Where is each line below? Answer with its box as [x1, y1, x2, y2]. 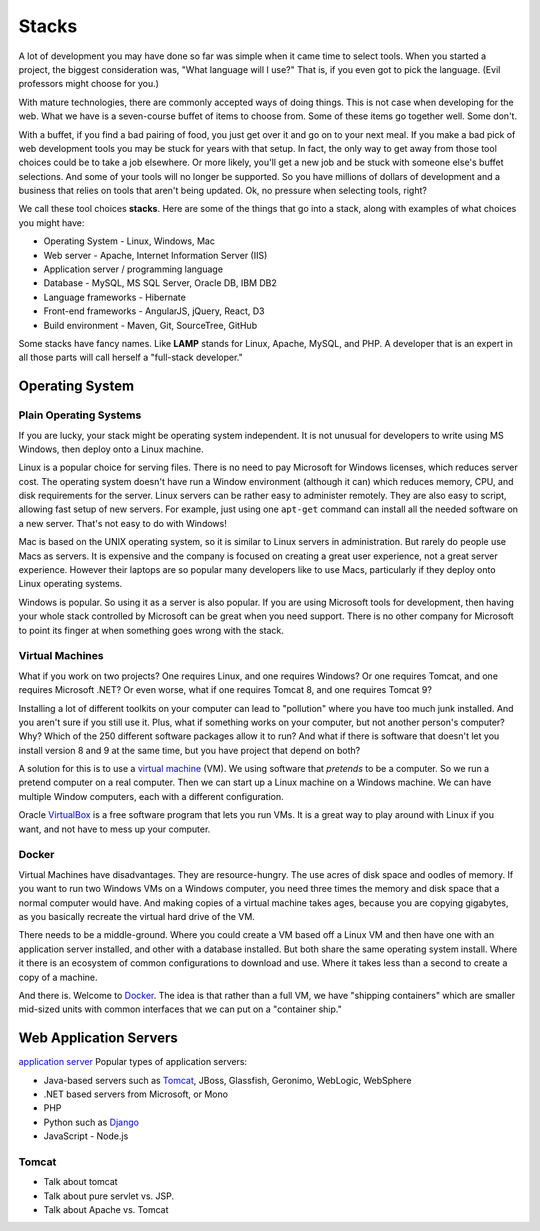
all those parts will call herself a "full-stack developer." [18, 351, 244, 364]
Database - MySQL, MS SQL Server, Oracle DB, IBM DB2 [43, 277, 277, 289]
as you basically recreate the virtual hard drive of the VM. [18, 910, 255, 922]
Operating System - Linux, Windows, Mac [43, 235, 215, 247]
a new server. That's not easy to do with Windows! [18, 517, 227, 529]
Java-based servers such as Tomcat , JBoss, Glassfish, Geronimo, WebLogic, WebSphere [43, 1074, 412, 1086]
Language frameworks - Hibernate [43, 291, 187, 303]
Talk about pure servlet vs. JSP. [43, 1190, 175, 1202]
